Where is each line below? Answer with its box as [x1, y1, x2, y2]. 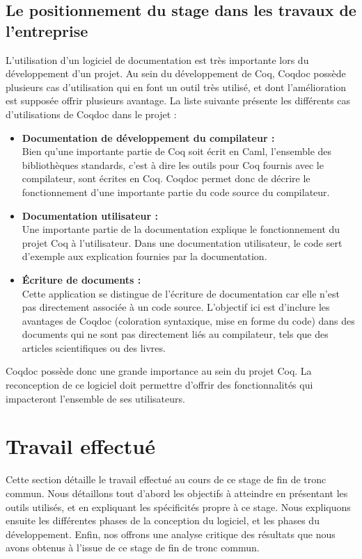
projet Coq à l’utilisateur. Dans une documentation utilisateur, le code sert [22, 235, 343, 250]
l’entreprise [6, 19, 88, 41]
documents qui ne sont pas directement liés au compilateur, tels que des [22, 327, 329, 341]
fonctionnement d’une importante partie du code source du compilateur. [22, 184, 330, 199]
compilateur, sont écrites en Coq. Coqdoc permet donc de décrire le [22, 171, 310, 186]
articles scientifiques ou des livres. [22, 340, 166, 355]
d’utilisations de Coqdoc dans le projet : [6, 106, 177, 121]
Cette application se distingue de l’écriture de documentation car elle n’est [22, 286, 340, 300]
